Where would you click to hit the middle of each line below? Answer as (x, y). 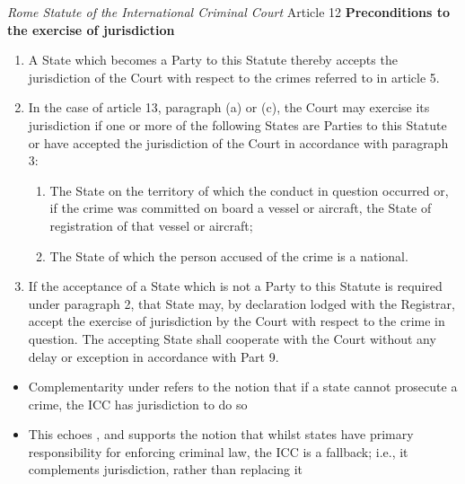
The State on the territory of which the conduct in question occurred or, (249, 190)
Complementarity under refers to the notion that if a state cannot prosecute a (243, 387)
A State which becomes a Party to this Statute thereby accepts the (213, 60)
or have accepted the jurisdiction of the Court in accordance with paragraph (238, 142)
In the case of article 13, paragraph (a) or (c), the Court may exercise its (229, 107)
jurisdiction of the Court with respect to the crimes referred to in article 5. (234, 77)
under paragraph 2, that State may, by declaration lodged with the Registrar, (241, 303)
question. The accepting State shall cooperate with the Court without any (232, 338)
